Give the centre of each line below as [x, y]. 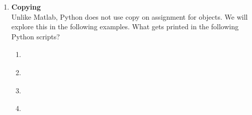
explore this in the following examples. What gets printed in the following [125, 26]
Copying [26, 7]
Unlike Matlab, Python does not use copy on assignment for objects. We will [130, 16]
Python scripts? [35, 36]
